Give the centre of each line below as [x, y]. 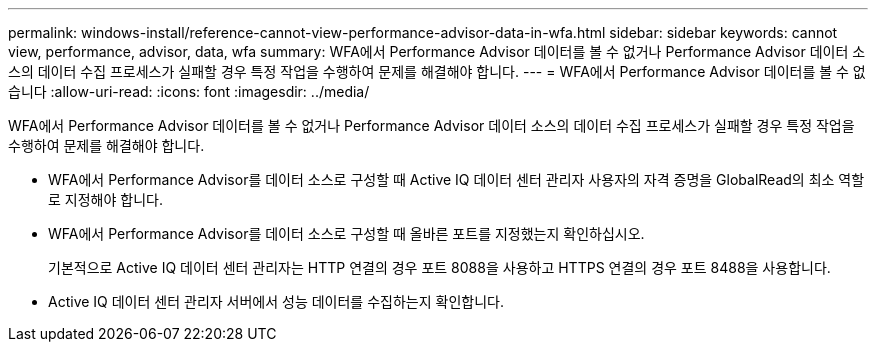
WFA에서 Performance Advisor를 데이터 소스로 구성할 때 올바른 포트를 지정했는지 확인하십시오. [346, 233]
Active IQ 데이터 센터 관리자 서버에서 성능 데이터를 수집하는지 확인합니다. [276, 301]
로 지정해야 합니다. [105, 199]
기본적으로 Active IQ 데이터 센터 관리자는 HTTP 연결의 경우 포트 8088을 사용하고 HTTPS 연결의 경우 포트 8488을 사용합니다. [439, 267]
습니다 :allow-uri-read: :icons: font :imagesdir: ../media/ [189, 91]
